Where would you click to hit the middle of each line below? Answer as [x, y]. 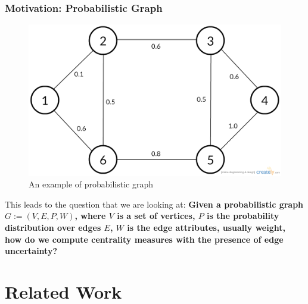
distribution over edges [53, 227]
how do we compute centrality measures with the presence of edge [144, 239]
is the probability [243, 216]
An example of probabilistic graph [91, 184]
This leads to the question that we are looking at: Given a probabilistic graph [154, 204]
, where [90, 216]
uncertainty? [31, 251]
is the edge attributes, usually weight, [206, 227]
